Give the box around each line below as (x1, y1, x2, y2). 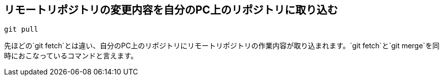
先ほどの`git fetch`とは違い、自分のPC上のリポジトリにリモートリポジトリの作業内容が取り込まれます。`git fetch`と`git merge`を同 (4, 41, 439, 50)
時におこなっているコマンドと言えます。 (4, 51, 138, 60)
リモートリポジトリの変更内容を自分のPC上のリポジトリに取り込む (4, 4, 338, 16)
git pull (4, 25, 38, 34)
